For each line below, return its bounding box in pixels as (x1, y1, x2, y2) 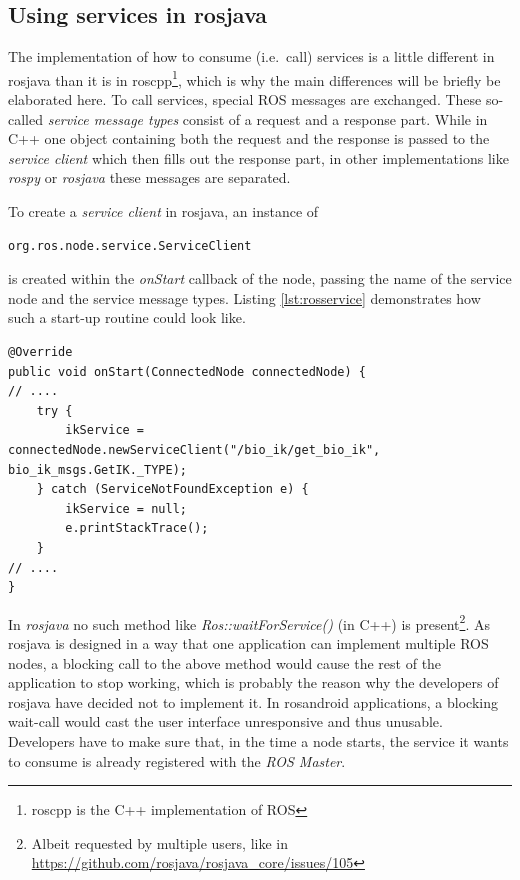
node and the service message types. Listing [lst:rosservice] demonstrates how (8, 287, 481, 308)
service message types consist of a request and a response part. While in (47, 108, 488, 129)
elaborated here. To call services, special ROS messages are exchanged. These (8, 89, 482, 110)
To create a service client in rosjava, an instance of (8, 201, 319, 222)
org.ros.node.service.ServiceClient (8, 238, 252, 253)
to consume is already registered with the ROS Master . (8, 750, 346, 771)
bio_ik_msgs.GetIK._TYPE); (8, 462, 187, 477)
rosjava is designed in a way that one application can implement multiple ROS (8, 632, 489, 653)
